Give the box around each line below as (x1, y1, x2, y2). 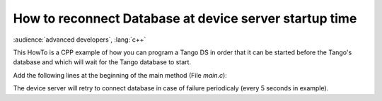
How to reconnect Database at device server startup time (13, 11, 357, 26)
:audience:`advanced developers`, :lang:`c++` (13, 35, 146, 44)
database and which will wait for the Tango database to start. (13, 58, 191, 66)
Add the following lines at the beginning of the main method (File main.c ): (13, 71, 228, 79)
